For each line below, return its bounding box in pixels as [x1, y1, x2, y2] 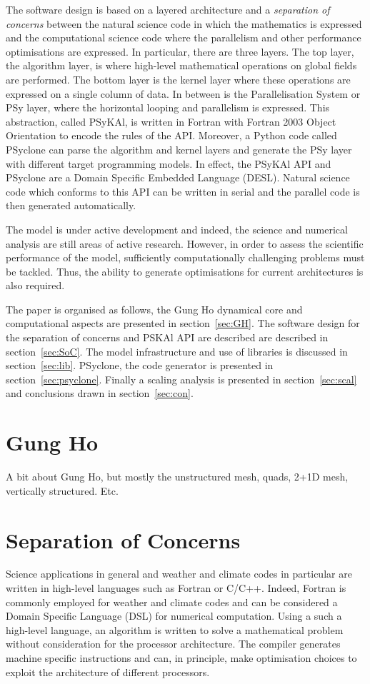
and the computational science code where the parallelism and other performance [6, 30, 361, 45]
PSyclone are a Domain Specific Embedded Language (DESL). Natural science [6, 170, 350, 185]
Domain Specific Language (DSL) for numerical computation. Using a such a [6, 608, 342, 623]
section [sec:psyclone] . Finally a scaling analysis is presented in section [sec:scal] [6, 371, 357, 386]
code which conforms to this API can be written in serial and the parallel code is [6, 183, 360, 198]
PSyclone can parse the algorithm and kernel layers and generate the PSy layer [6, 141, 352, 156]
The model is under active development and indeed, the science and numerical [6, 221, 348, 236]
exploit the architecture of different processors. [6, 664, 210, 679]
